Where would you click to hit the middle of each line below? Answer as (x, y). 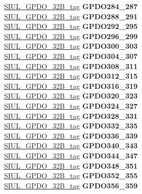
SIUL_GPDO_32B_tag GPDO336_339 (71, 135)
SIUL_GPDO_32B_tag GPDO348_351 (71, 165)
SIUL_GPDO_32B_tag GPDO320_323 (71, 96)
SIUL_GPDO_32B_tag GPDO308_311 (71, 66)
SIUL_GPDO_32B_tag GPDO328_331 (71, 116)
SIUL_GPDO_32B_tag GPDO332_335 (71, 126)
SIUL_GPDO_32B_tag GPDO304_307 (71, 56)
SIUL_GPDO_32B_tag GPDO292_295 (71, 26)
